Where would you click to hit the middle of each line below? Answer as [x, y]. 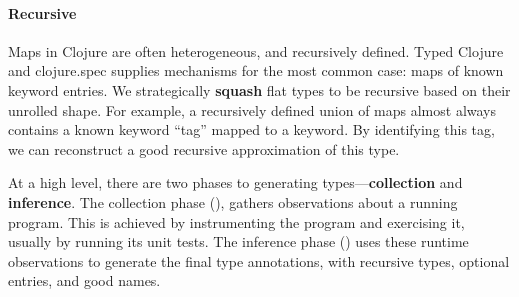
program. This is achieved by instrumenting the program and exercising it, [236, 221]
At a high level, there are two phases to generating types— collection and [235, 182]
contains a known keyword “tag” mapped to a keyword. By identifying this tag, [251, 129]
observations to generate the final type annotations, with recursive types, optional [259, 260]
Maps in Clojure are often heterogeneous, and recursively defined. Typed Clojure [256, 50]
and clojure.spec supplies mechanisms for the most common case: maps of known [256, 70]
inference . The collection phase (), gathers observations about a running [233, 201]
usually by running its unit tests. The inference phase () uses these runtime [238, 241]
